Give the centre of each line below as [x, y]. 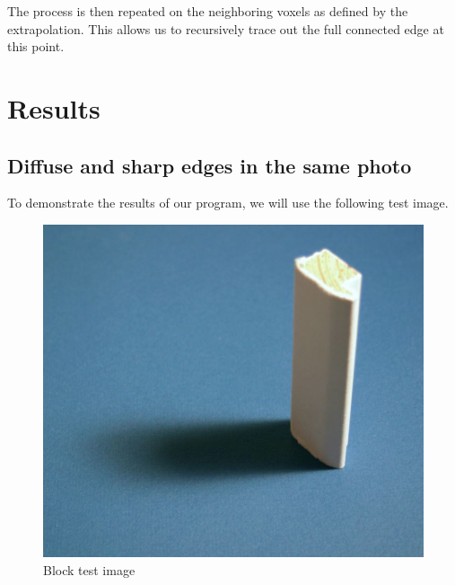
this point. [36, 46]
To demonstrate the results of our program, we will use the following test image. [228, 203]
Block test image [89, 570]
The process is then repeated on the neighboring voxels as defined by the [208, 11]
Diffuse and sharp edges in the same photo [210, 165]
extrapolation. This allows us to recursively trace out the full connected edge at [226, 28]
